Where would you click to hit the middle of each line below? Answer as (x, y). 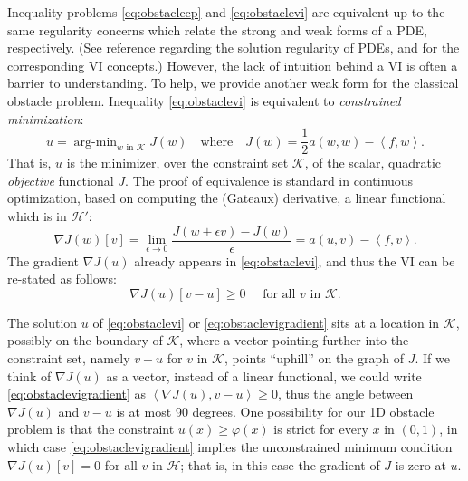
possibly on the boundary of (85, 340)
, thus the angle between (345, 394)
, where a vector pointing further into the (294, 340)
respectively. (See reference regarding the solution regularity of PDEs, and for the (234, 48)
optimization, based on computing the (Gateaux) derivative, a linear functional (227, 198)
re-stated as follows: (62, 279)
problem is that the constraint (91, 429)
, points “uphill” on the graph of (314, 358)
